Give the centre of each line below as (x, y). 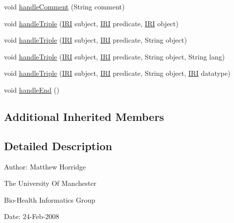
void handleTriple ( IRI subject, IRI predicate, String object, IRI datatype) (117, 73)
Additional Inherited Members (84, 116)
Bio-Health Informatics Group (50, 199)
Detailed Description (58, 145)
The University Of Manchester (50, 183)
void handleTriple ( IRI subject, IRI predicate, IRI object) (91, 23)
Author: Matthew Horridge (45, 166)
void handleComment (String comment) (64, 6)
